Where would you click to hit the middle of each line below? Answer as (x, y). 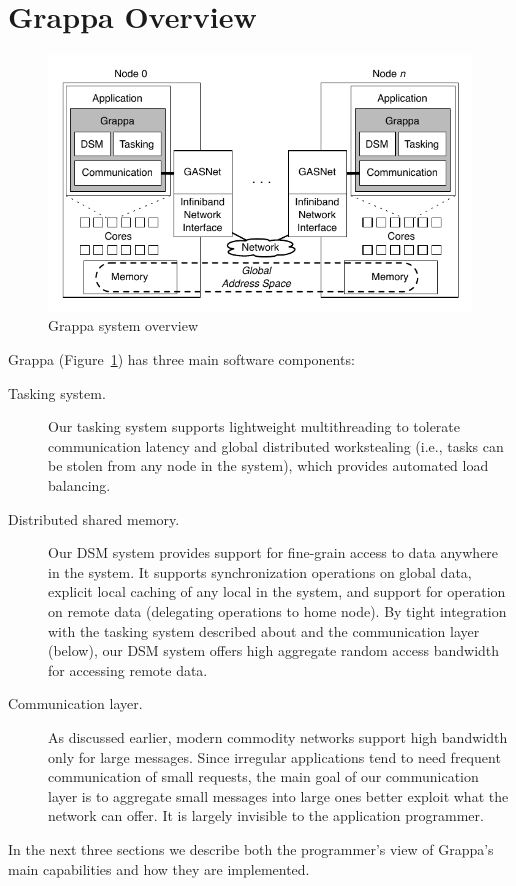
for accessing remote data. (128, 669)
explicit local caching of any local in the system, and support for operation (277, 591)
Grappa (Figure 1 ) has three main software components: (181, 359)
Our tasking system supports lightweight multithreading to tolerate (254, 426)
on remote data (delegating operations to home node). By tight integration (277, 610)
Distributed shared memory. (94, 518)
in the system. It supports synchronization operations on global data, (260, 571)
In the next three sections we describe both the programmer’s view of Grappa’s (251, 848)
